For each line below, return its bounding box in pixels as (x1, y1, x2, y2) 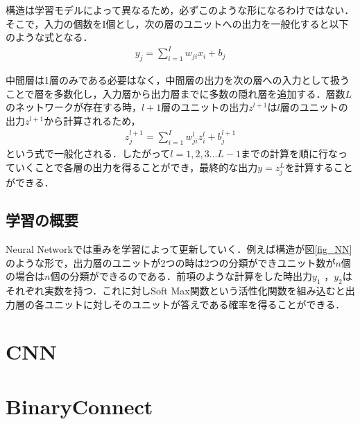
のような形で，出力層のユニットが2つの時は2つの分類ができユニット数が (6, 255, 336, 270)
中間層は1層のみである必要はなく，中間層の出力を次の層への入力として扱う (6, 73, 350, 87)
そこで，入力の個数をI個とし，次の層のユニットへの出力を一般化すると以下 (6, 16, 349, 30)
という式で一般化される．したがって (6, 146, 171, 161)
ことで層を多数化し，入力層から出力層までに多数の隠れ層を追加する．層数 (6, 86, 345, 100)
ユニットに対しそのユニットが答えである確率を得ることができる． (44, 297, 345, 311)
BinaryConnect (6, 391, 153, 420)
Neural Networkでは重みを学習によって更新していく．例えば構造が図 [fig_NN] (6, 241, 352, 256)
